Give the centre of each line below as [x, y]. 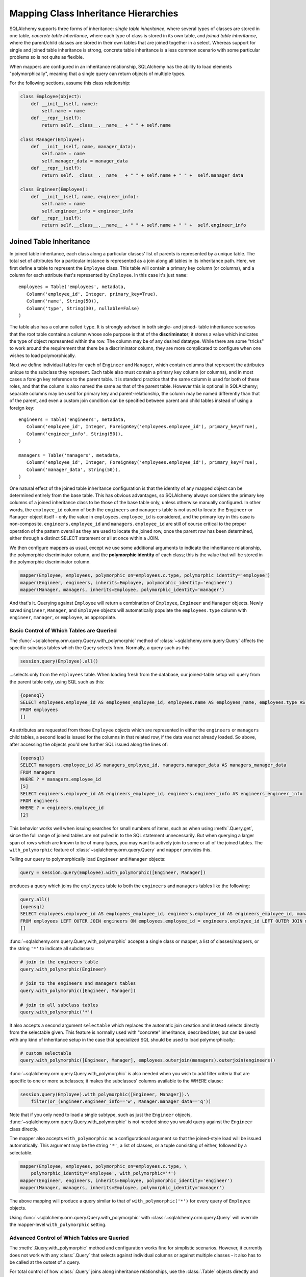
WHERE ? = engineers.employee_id [62, 808]
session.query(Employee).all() [59, 661]
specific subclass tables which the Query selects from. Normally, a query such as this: [100, 648]
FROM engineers [39, 801]
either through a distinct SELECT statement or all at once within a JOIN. [84, 538]
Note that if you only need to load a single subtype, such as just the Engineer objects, [101, 1115]
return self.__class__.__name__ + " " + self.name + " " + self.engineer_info [144, 225]
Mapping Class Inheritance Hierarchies [94, 13]
